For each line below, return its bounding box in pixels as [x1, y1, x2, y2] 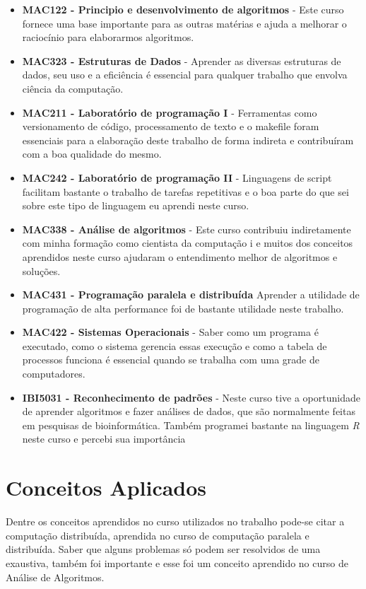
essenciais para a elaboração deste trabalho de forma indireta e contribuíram [22, 132, 354, 147]
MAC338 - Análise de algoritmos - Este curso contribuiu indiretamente [22, 221, 351, 236]
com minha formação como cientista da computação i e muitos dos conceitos [22, 235, 353, 250]
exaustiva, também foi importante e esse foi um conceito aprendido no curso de [6, 555, 348, 570]
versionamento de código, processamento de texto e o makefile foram [22, 119, 319, 134]
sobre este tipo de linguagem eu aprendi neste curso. [22, 198, 249, 213]
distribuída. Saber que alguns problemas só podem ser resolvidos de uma [6, 542, 321, 556]
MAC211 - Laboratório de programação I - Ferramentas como [22, 105, 317, 119]
